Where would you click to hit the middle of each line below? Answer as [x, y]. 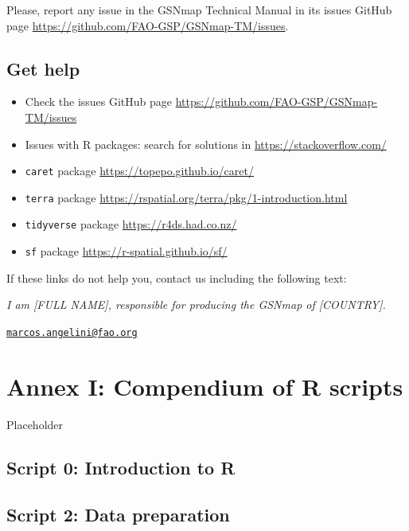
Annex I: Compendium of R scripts [205, 386]
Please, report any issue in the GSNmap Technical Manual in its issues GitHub [199, 10]
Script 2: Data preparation [118, 514]
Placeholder [35, 424]
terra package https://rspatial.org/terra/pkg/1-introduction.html [186, 197]
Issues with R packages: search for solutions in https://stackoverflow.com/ [206, 144]
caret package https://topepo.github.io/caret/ [139, 171]
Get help [43, 68]
